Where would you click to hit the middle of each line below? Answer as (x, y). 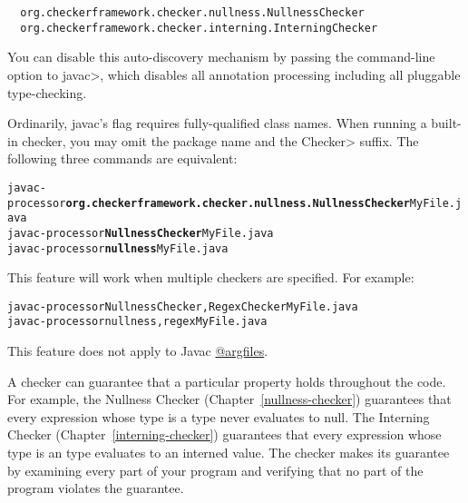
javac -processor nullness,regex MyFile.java (137, 322)
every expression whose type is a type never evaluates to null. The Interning (219, 416)
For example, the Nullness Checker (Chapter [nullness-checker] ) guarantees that (229, 399)
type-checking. (47, 92)
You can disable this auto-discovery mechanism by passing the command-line (221, 57)
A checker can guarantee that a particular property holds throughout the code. (227, 381)
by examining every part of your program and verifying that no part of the (215, 470)
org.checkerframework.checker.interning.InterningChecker (199, 28)
